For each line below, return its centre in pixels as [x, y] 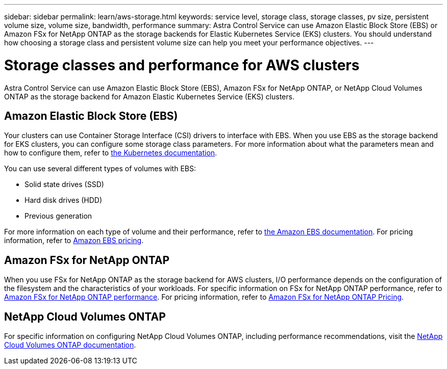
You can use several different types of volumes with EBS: [100, 169]
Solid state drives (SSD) [64, 184]
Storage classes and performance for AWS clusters [182, 65]
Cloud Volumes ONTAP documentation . [70, 345]
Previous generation [58, 216]
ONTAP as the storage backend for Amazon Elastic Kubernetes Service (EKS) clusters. [149, 96]
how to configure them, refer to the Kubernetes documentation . [111, 153]
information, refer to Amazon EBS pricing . [74, 241]
